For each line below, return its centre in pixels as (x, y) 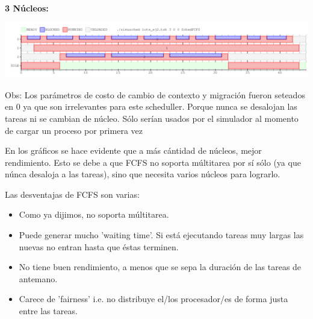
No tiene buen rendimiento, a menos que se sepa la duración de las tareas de (160, 267)
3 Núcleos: (27, 8)
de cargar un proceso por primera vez (74, 130)
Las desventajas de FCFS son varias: (72, 194)
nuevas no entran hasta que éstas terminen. (99, 246)
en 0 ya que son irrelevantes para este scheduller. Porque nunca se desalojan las (151, 106)
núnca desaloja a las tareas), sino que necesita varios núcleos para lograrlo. (143, 174)
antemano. (38, 278)
